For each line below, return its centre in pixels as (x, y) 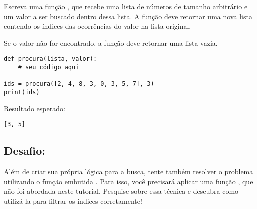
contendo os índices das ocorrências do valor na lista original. (98, 26)
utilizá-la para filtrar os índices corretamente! (73, 200)
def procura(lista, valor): (51, 59)
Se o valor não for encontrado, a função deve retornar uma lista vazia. (111, 43)
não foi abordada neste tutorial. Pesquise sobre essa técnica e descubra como (121, 191)
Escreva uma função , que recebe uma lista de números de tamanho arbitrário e (126, 6)
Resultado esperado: (35, 108)
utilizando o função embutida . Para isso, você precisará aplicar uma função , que (128, 181)
